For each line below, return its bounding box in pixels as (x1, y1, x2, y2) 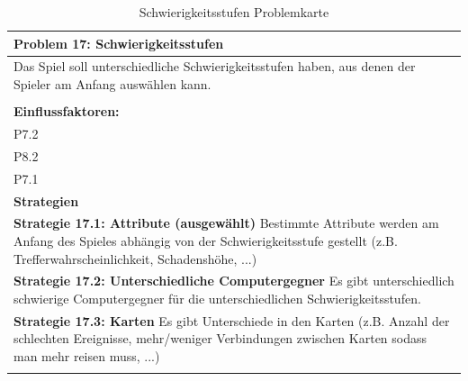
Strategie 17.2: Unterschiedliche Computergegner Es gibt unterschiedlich (13, 271, 454, 290)
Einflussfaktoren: (13, 102, 120, 121)
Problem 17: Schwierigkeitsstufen (13, 33, 224, 52)
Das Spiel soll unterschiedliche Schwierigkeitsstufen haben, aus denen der (13, 57, 416, 76)
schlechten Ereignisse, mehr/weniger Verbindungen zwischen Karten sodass (13, 329, 427, 348)
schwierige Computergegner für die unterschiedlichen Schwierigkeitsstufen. (13, 288, 421, 307)
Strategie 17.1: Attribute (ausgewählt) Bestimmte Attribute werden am (13, 213, 439, 232)
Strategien (13, 191, 79, 210)
